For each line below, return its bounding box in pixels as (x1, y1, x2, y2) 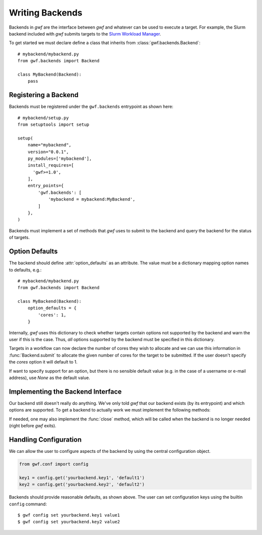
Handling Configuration (9, 435, 82, 444)
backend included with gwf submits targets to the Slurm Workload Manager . (9, 31, 161, 36)
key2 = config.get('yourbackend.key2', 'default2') (19, 482, 145, 487)
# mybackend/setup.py (17, 115, 69, 121)
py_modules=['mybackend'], (27, 155, 92, 161)
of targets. (9, 235, 30, 241)
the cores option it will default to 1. (9, 359, 78, 365)
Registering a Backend (9, 91, 79, 99)
